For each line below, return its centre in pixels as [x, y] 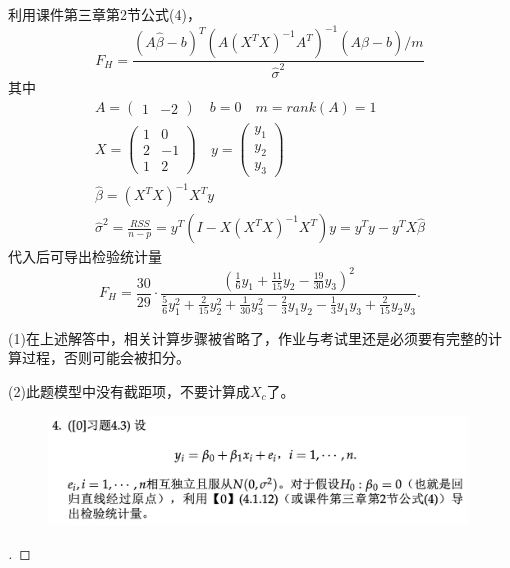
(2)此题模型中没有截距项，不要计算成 [129, 390]
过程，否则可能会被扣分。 [105, 357]
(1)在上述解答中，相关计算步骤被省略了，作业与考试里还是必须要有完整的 [248, 337]
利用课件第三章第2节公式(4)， [104, 14]
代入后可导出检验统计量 [85, 256]
